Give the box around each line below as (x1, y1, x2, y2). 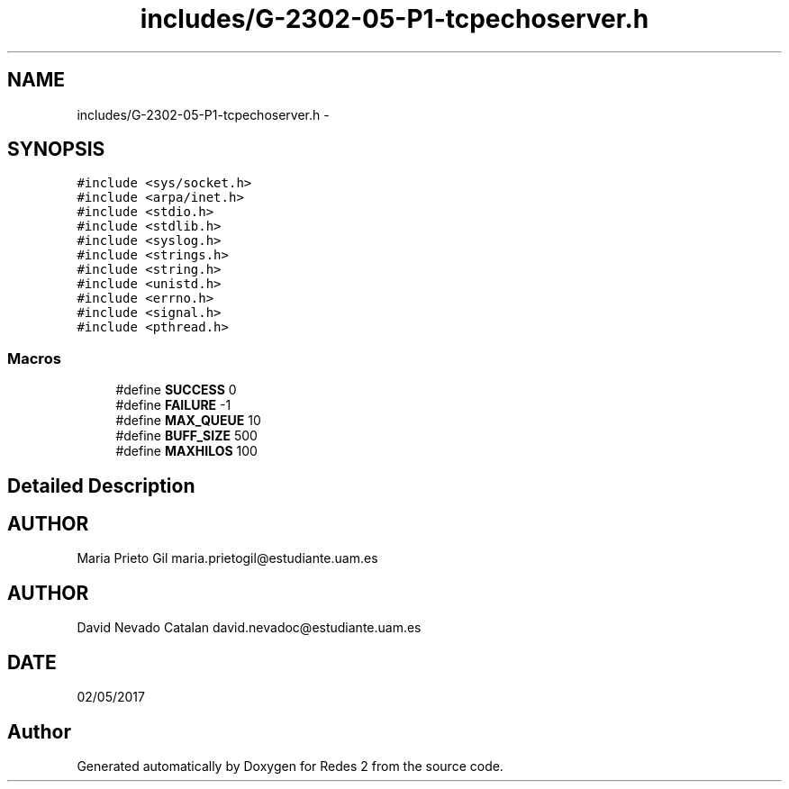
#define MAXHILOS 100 (115, 443, 258, 459)
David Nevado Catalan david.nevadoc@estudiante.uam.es (77, 620, 422, 636)
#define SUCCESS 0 (115, 382, 237, 398)
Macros (7, 349, 61, 367)
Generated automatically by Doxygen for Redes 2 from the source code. (77, 757, 503, 774)
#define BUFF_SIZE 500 (115, 428, 258, 444)
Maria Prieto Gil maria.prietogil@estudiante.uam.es (77, 550, 378, 567)
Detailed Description (7, 474, 195, 497)
